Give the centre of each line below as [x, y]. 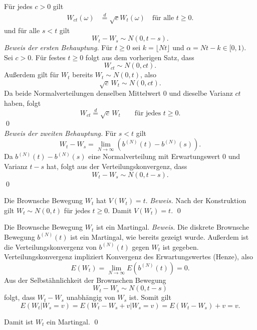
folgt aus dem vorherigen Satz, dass [140, 57]
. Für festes [48, 57]
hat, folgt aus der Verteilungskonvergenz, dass [117, 166]
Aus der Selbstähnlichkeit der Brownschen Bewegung [85, 280]
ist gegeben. [181, 246]
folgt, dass [20, 297]
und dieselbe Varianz [201, 93]
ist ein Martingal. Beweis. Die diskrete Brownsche [173, 227]
